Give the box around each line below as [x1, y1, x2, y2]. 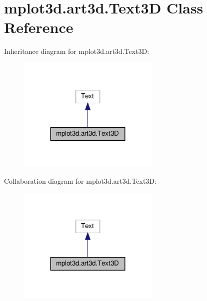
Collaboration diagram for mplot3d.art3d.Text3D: [4, 176, 156, 186]
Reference [4, 17, 73, 37]
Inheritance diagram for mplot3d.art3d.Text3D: [4, 46, 149, 56]
